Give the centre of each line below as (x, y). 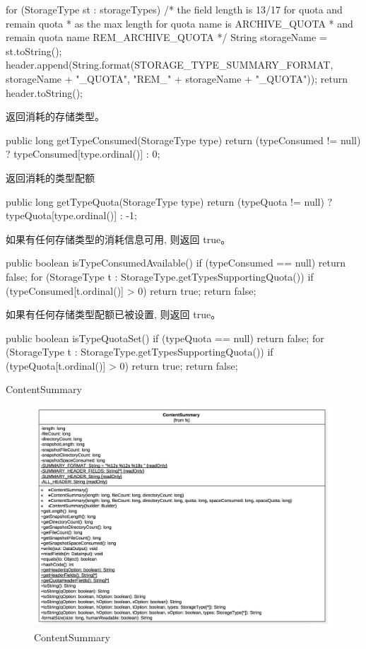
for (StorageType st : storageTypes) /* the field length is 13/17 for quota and (174, 9)
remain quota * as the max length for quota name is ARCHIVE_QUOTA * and (179, 23)
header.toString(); (45, 92)
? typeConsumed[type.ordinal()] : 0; (83, 154)
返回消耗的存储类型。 (55, 116)
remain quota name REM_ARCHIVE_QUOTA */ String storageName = (166, 37)
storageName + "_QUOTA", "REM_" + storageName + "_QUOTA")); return (177, 78)
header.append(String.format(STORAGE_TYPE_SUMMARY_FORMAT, (170, 65)
